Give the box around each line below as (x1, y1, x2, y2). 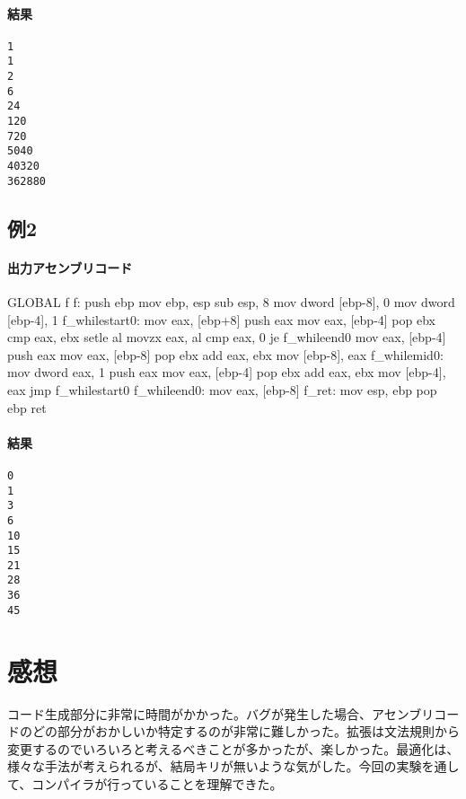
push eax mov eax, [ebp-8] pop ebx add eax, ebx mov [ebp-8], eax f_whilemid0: (7, 345, 444, 364)
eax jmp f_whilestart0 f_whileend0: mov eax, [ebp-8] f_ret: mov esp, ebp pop (7, 380, 437, 399)
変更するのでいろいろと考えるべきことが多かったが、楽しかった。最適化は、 (7, 739, 460, 758)
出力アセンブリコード (7, 258, 133, 277)
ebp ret (7, 398, 47, 417)
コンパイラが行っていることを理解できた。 (31, 774, 283, 793)
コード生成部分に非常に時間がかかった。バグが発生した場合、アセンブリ (7, 704, 435, 723)
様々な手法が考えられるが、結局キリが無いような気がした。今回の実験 (7, 757, 422, 776)
